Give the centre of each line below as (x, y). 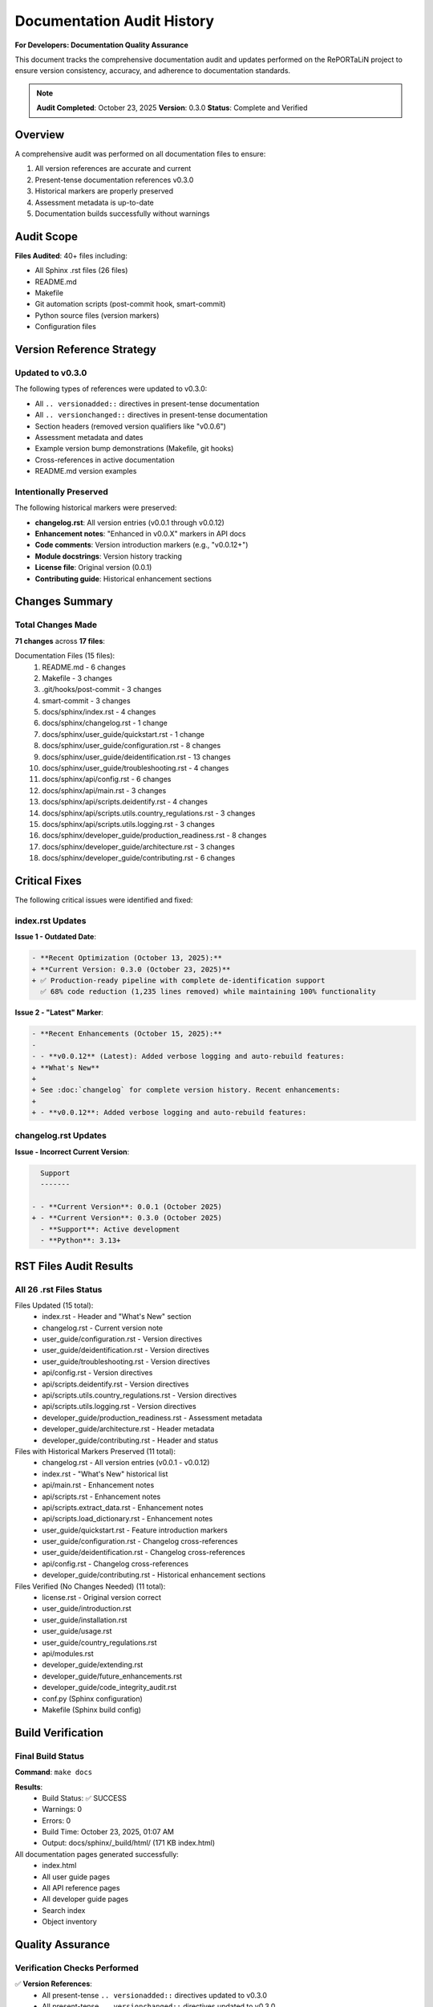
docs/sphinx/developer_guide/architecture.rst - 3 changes (139, 846)
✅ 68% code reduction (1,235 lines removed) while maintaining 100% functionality (208, 992)
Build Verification (59, 1733)
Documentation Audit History (115, 21)
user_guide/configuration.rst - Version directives (122, 1339)
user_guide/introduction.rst (87, 1609)
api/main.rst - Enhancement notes (98, 1485)
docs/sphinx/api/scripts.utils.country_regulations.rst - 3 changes (149, 813)
